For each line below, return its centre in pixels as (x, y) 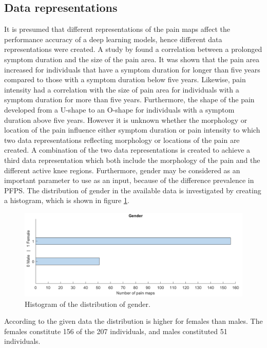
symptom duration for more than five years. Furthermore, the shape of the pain (129, 99)
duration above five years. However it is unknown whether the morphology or (126, 120)
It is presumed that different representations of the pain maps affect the (117, 29)
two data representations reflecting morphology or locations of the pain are (122, 140)
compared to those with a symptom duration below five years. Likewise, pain (125, 79)
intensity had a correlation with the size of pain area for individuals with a (122, 89)
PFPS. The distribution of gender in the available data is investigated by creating (133, 190)
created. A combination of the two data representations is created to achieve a (127, 150)
